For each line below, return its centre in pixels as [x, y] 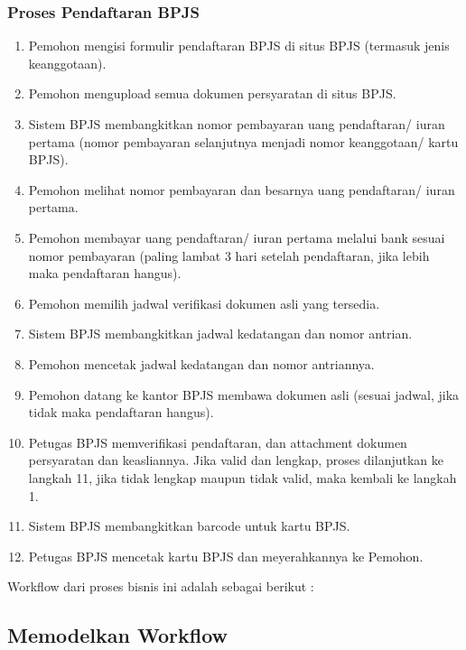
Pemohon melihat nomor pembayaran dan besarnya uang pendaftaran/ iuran [242, 189]
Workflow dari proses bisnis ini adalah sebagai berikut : [161, 586]
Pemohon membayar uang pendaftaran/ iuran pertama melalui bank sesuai [237, 237]
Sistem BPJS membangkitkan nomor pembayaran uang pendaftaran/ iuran [237, 124]
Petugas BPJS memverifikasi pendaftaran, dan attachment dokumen [218, 442]
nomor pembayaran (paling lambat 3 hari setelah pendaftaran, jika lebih [229, 255]
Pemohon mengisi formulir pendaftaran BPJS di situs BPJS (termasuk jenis [239, 46]
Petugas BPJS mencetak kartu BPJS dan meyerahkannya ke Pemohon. [226, 556]
